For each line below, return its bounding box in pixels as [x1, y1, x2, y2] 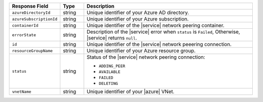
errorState [12, 32, 37, 38]
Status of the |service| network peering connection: [86, 54, 206, 61]
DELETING [98, 81, 118, 86]
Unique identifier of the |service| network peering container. [86, 22, 225, 29]
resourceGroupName [12, 48, 53, 53]
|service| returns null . [86, 35, 137, 41]
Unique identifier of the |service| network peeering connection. [86, 41, 232, 47]
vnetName [12, 89, 32, 94]
